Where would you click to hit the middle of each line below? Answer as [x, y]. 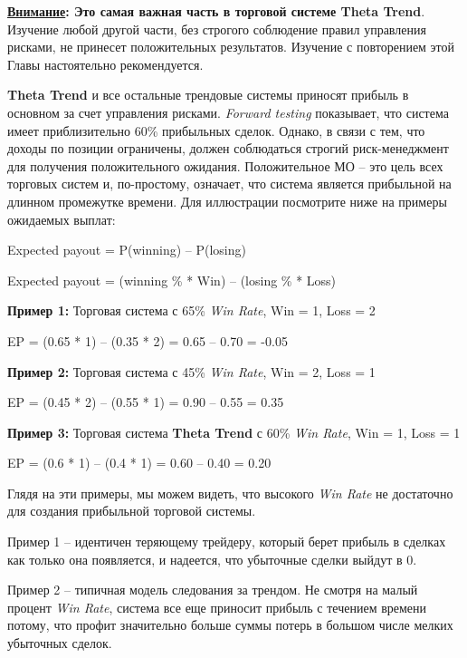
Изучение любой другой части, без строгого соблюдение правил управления [217, 29]
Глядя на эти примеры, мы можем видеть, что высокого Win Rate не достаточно [230, 493]
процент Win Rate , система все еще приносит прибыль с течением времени [217, 607]
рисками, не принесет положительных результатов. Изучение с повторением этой [231, 47]
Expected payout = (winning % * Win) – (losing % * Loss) [172, 280]
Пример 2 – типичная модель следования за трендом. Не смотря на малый [213, 590]
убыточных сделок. [60, 643]
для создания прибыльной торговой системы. [132, 511]
